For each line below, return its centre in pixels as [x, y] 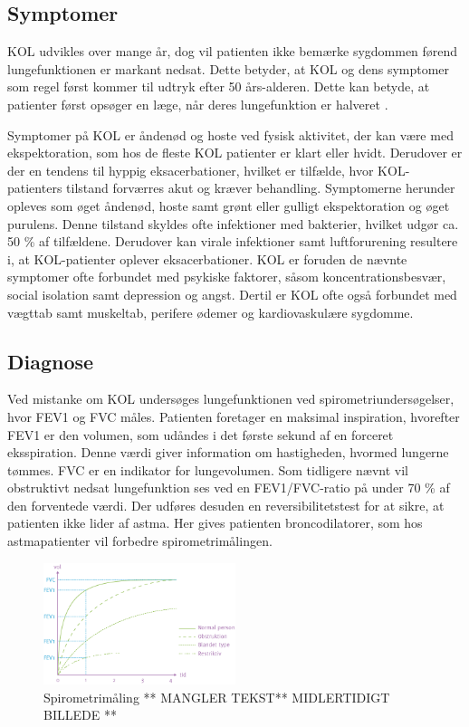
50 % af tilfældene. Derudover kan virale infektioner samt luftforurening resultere [233, 241]
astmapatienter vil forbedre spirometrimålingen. [140, 541]
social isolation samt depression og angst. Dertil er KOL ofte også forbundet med [232, 294]
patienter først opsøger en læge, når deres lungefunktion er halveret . [198, 104]
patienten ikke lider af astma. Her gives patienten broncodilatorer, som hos [215, 523]
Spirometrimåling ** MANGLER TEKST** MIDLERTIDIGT [217, 697]
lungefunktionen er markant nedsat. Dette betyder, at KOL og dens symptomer [229, 68]
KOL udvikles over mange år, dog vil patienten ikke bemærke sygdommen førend [233, 51]
